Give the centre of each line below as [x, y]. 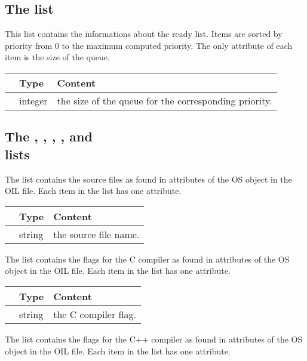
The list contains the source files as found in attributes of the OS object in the [148, 179]
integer [33, 100]
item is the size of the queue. [57, 57]
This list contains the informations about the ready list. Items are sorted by [144, 34]
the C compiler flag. [95, 314]
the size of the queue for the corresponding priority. [165, 100]
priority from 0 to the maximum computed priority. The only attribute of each [149, 45]
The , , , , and [49, 136]
